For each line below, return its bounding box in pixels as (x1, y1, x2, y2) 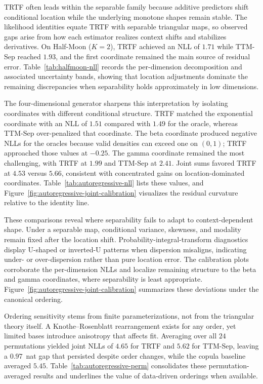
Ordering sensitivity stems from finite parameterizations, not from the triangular (4, 311, 254, 321)
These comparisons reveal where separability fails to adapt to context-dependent (4, 214, 253, 224)
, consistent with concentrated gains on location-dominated (61, 167, 245, 178)
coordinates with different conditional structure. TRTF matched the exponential (4, 107, 253, 118)
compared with (104, 118, 151, 128)
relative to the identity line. (4, 197, 90, 208)
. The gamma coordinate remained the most (108, 147, 245, 158)
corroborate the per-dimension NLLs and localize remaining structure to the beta (4, 263, 256, 274)
